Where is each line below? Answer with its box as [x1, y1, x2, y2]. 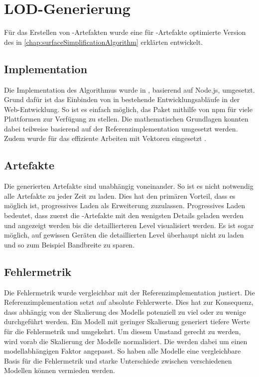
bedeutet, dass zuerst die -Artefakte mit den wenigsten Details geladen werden [4, 210, 244, 221]
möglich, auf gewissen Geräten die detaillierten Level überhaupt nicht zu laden [4, 230, 244, 240]
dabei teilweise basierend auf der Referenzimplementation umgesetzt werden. [4, 123, 238, 133]
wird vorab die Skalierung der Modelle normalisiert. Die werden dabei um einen [4, 336, 248, 346]
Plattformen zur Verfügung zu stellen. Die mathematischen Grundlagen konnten [4, 114, 249, 124]
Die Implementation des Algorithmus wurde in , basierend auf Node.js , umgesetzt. [4, 84, 255, 95]
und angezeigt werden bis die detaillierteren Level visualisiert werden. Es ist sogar [4, 220, 254, 230]
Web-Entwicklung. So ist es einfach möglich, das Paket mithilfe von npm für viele [4, 104, 253, 114]
